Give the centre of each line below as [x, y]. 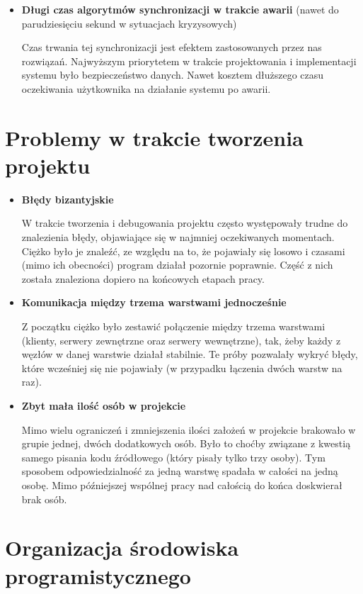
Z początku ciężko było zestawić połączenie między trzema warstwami [173, 326]
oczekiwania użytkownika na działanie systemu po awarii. [146, 88]
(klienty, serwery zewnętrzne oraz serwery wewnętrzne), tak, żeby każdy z [181, 340]
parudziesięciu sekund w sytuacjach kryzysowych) [129, 23]
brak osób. [44, 499]
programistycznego [98, 575]
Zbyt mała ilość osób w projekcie [104, 405]
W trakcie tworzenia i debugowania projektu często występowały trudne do [185, 223]
